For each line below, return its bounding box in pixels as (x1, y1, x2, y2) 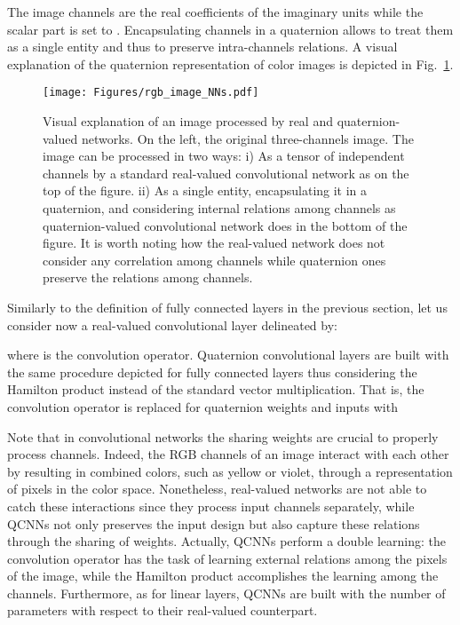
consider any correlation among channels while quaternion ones (43, 250, 386, 269)
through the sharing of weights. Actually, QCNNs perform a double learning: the (7, 532, 446, 550)
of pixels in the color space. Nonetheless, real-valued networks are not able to (7, 479, 427, 498)
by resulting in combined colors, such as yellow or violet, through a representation (7, 462, 453, 480)
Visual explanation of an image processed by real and (43, 112, 333, 131)
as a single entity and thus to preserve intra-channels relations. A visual (7, 37, 398, 56)
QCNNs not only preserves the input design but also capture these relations (7, 514, 420, 533)
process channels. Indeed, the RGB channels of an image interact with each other (7, 445, 449, 463)
